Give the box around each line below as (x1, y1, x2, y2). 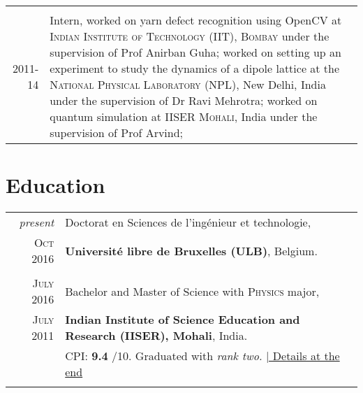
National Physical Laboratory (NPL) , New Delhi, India (50, 76, 326, 92)
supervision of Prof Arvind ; (50, 124, 184, 141)
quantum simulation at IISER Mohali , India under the (50, 108, 318, 124)
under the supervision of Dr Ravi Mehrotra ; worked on (50, 92, 318, 108)
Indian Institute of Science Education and (65, 311, 300, 328)
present (19, 214, 54, 231)
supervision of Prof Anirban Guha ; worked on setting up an (50, 44, 341, 60)
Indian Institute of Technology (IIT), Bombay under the (50, 28, 329, 44)
